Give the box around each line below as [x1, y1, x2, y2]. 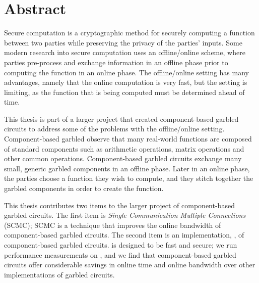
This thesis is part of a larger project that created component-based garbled [4, 113, 239, 124]
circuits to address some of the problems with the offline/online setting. [4, 123, 225, 134]
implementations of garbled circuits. [4, 269, 115, 279]
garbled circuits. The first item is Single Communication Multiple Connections [4, 210, 246, 220]
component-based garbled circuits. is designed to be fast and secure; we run [4, 240, 237, 250]
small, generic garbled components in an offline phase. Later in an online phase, [4, 163, 250, 173]
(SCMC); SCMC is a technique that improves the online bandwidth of [4, 219, 221, 230]
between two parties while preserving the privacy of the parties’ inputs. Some [4, 37, 242, 48]
